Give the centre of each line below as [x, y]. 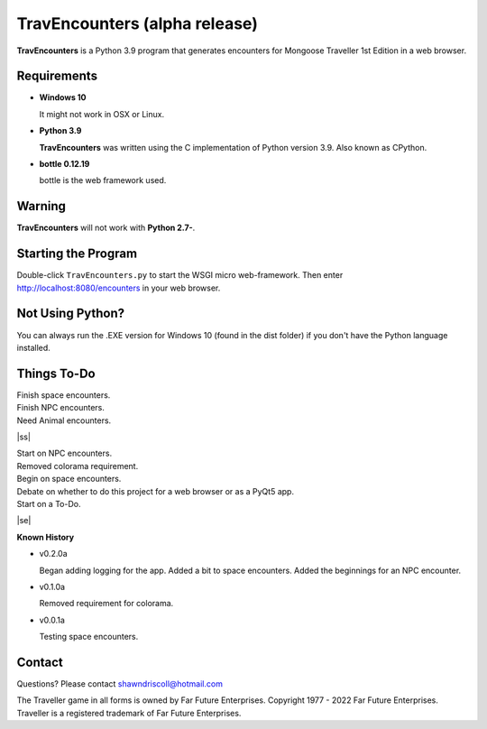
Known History [46, 537]
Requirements [57, 76]
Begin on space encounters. [69, 479]
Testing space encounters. [89, 637]
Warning [41, 206]
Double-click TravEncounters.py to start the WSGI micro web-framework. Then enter [180, 275]
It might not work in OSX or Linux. [102, 114]
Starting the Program [77, 254]
